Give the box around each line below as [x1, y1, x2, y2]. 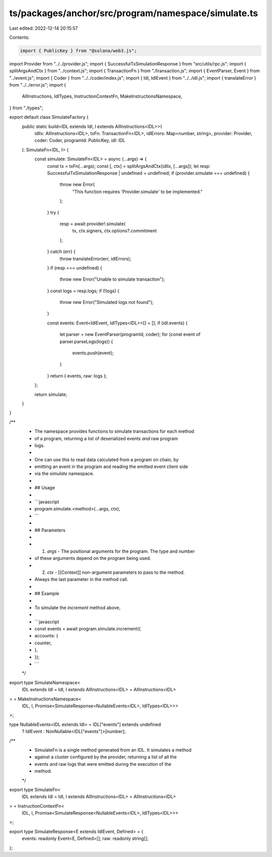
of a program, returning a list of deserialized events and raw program [34, 435, 178, 441]
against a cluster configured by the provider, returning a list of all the [34, 754, 177, 760]
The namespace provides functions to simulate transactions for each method [34, 428, 194, 434]
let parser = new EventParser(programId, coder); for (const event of [59, 332, 201, 338]
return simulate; [34, 391, 67, 398]
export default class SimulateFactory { [9, 114, 89, 120]
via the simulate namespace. [34, 471, 94, 477]
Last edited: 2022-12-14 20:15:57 [9, 25, 78, 31]
